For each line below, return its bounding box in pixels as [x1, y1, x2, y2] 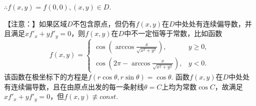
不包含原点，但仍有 [72, 18, 136, 28]
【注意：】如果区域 [4, 18, 67, 28]
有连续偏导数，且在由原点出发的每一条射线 [4, 81, 144, 91]
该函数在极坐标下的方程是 [4, 71, 88, 82]
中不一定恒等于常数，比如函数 [124, 28, 222, 38]
